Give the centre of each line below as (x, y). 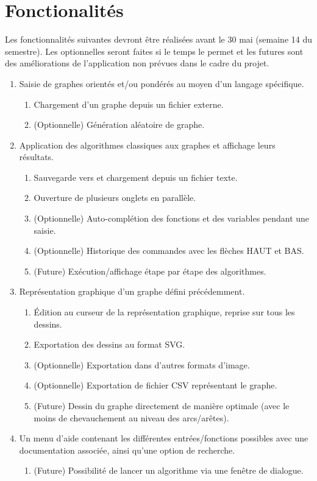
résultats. (36, 157)
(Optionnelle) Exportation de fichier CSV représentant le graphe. (155, 385)
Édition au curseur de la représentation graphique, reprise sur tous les (164, 312)
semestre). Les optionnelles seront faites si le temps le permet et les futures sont (154, 51)
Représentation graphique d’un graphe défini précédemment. (132, 291)
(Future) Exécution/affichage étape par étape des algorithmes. (150, 271)
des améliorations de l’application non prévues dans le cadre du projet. (137, 63)
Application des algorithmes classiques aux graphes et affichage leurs (147, 145)
